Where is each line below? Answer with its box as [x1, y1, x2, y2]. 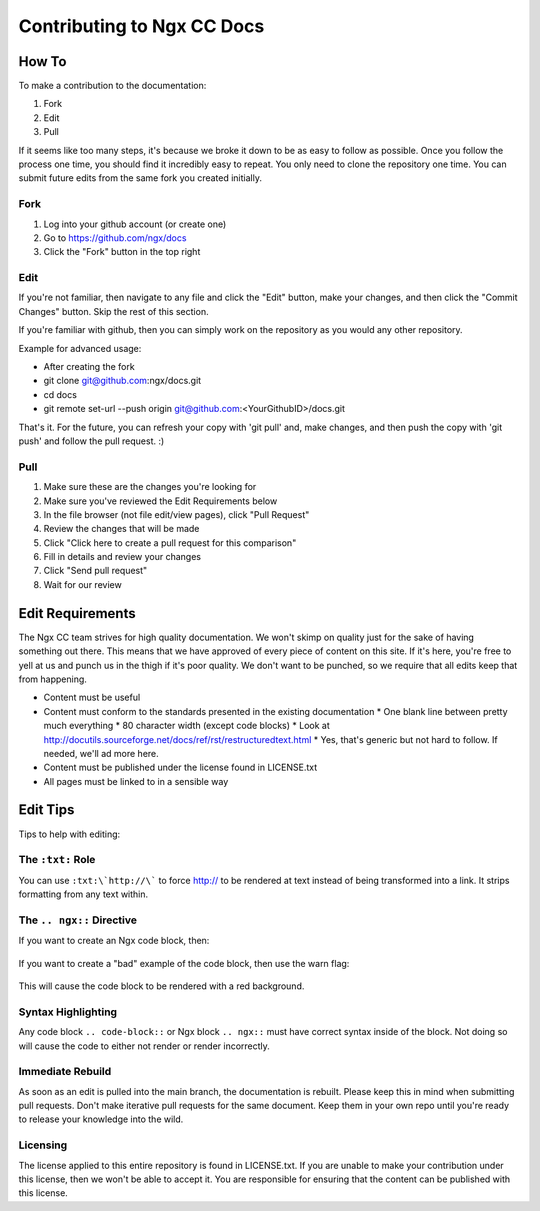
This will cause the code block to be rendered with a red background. [18, 980, 305, 992]
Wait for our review [43, 578, 122, 590]
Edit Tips [18, 801, 75, 819]
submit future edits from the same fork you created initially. [18, 172, 262, 184]
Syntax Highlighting [18, 1005, 118, 1019]
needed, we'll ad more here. [43, 747, 159, 759]
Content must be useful [43, 691, 141, 704]
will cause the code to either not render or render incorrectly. [18, 1040, 270, 1052]
